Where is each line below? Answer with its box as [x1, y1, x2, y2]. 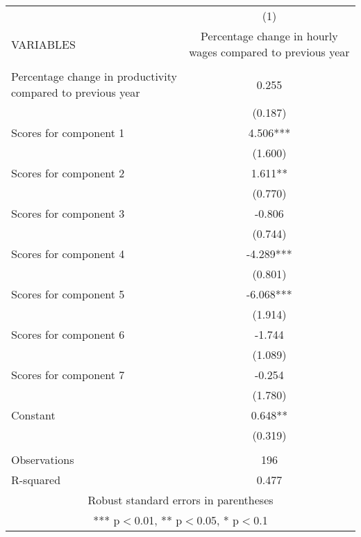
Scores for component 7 [11, 367, 125, 383]
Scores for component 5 [11, 286, 125, 302]
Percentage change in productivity [11, 68, 177, 84]
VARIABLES [11, 35, 76, 52]
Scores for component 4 [11, 246, 125, 262]
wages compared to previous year [189, 44, 350, 60]
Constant [11, 407, 56, 423]
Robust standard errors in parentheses [87, 492, 274, 508]
